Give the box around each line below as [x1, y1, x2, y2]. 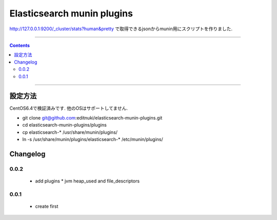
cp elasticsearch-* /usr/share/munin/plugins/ [22, 129, 118, 135]
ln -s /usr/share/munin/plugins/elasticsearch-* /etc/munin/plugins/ [22, 136, 164, 142]
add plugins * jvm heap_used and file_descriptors [35, 177, 140, 184]
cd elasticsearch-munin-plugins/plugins [22, 122, 107, 128]
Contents [9, 42, 30, 48]
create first [35, 203, 58, 209]
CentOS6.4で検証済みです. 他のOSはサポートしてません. [9, 105, 128, 111]
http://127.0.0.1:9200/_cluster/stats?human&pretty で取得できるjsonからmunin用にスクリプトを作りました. [9, 26, 233, 32]
